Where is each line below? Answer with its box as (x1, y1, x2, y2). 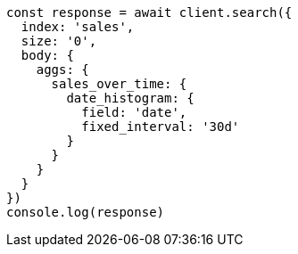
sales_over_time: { (51, 77, 187, 91)
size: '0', (21, 34, 97, 48)
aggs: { (36, 62, 89, 77)
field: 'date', (81, 105, 187, 119)
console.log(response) (6, 205, 165, 219)
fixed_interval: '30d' (81, 119, 240, 134)
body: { (21, 48, 74, 62)
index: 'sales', (21, 20, 135, 34)
